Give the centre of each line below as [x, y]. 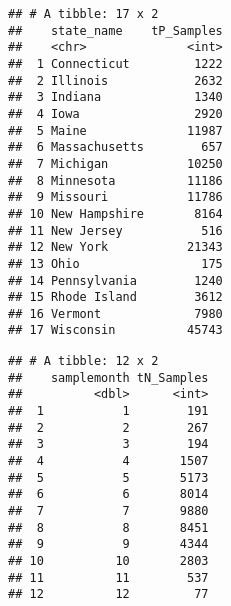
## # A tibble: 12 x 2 [83, 361]
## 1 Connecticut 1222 [115, 63]
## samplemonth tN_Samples [108, 377]
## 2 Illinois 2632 [115, 80]
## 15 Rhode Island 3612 [115, 297]
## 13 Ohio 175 [115, 263]
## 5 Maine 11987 [115, 130]
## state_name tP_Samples [115, 30]
